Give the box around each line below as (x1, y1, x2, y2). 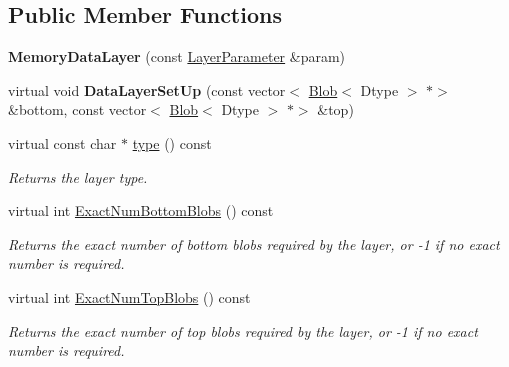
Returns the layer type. (8, 166, 148, 187)
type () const (132, 132, 212, 153)
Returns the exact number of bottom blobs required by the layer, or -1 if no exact (8, 233, 500, 254)
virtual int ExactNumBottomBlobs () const (8, 200, 274, 221)
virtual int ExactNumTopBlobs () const (8, 286, 251, 307)
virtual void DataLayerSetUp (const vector (8, 79, 286, 100)
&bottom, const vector (8, 99, 147, 120)
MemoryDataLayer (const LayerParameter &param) (8, 46, 346, 67)
